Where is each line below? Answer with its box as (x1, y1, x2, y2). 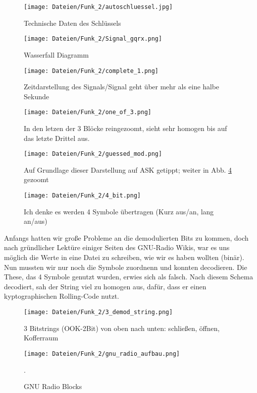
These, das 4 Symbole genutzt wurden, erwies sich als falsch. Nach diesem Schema (4, 271, 253, 282)
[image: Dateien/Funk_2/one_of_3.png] (24, 109, 152, 116)
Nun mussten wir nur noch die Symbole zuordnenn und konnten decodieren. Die (4, 262, 247, 272)
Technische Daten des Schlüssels (24, 17, 121, 28)
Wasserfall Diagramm (24, 49, 89, 60)
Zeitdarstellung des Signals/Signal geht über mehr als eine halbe (24, 81, 219, 92)
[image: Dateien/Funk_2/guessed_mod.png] (24, 150, 162, 158)
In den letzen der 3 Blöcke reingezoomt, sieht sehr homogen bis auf (24, 123, 227, 133)
